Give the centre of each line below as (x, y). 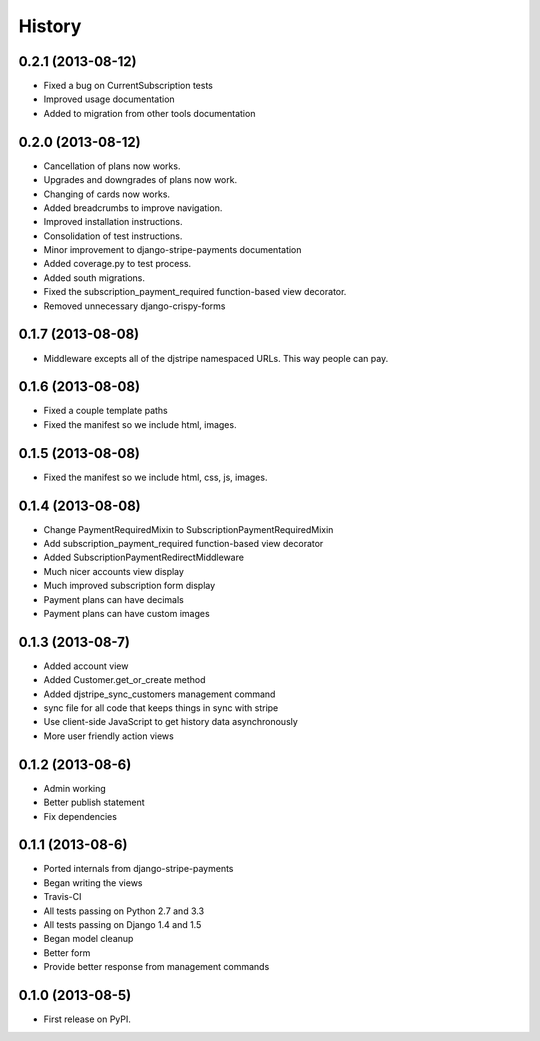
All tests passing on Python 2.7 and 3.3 (124, 911)
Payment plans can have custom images (126, 614)
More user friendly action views (108, 736)
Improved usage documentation (109, 99)
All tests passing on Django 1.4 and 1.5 (122, 925)
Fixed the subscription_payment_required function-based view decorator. (195, 292)
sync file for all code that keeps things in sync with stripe (161, 708)
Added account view (86, 666)
